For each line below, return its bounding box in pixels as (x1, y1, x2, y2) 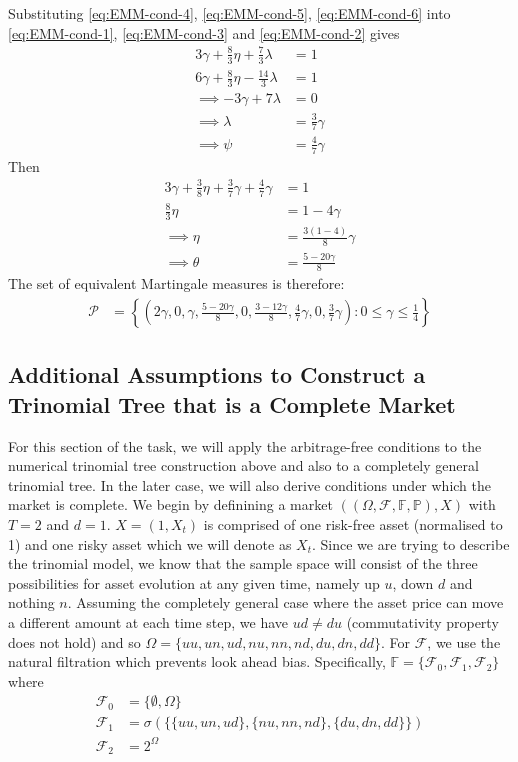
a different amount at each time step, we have (8, 611, 289, 632)
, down (392, 572, 434, 593)
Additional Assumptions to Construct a (8, 359, 426, 390)
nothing (8, 592, 55, 613)
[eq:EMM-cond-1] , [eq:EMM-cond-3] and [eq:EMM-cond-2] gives (8, 22, 400, 43)
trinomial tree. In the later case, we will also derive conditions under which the (8, 474, 492, 495)
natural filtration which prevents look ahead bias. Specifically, (8, 651, 386, 672)
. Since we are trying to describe (312, 533, 510, 554)
